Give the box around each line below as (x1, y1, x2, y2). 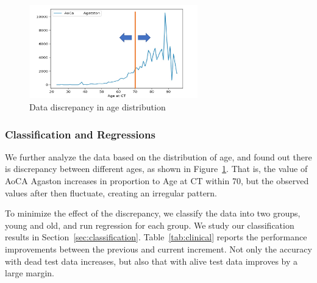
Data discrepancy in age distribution (29, 101, 166, 113)
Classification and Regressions (5, 126, 155, 141)
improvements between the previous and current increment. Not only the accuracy (5, 242, 312, 255)
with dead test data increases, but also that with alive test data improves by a (5, 254, 298, 267)
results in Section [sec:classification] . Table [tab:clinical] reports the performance (5, 231, 307, 243)
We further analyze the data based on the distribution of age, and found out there (5, 150, 312, 163)
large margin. (5, 267, 54, 279)
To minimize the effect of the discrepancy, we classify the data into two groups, (5, 207, 301, 220)
